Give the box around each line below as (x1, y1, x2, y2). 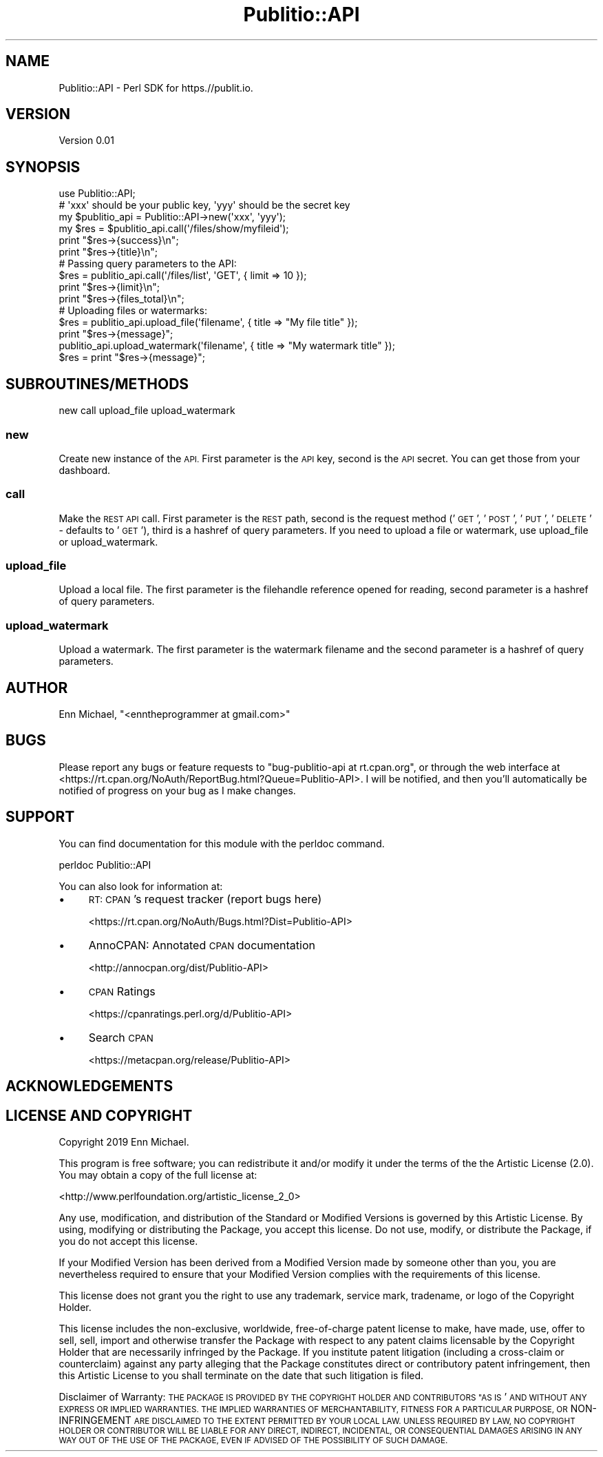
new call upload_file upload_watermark (59, 404, 235, 417)
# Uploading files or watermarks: (59, 304, 207, 317)
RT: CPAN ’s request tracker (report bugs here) (88, 891, 322, 906)
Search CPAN (88, 1030, 154, 1044)
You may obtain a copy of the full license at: (59, 1168, 257, 1181)
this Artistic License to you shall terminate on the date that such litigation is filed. (59, 1369, 424, 1381)
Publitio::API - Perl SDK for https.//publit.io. (59, 81, 253, 94)
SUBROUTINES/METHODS (6, 375, 189, 393)
